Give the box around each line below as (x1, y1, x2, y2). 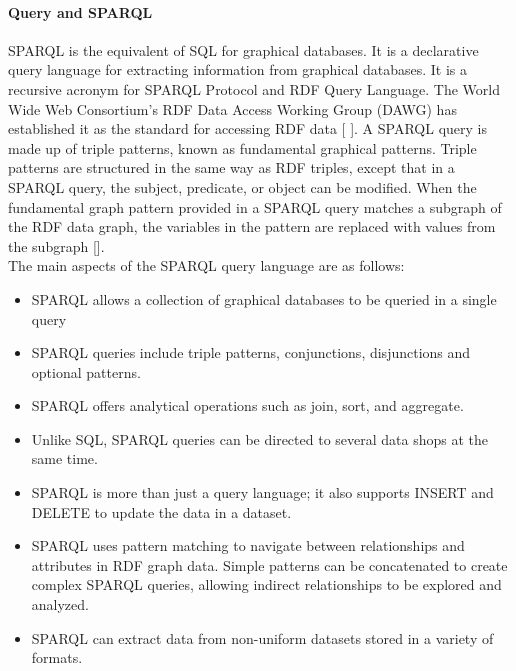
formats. (31, 647, 83, 668)
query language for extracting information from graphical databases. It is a (8, 59, 468, 80)
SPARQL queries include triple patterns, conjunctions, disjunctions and (31, 342, 471, 363)
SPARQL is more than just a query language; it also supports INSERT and (31, 482, 494, 503)
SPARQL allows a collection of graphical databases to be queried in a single (31, 288, 497, 309)
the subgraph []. (8, 235, 105, 256)
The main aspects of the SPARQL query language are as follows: (8, 255, 405, 276)
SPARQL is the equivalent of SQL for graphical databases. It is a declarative (8, 39, 479, 60)
